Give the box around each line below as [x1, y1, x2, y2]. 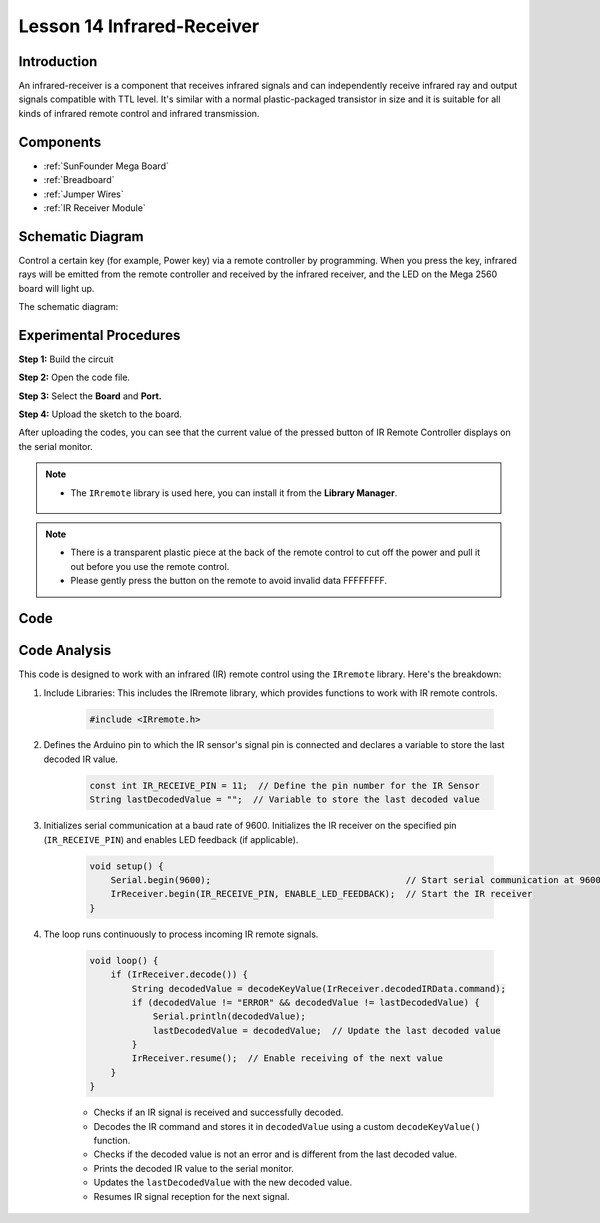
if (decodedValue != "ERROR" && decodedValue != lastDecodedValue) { [131, 996, 480, 1008]
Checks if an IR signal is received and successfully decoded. [93, 1106, 344, 1119]
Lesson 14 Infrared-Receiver [18, 15, 260, 37]
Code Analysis [18, 642, 112, 659]
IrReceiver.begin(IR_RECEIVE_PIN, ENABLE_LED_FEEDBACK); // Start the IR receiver [110, 888, 533, 900]
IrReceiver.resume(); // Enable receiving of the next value [131, 1053, 444, 1064]
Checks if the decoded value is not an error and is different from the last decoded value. [93, 1148, 457, 1160]
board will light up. [18, 282, 95, 294]
